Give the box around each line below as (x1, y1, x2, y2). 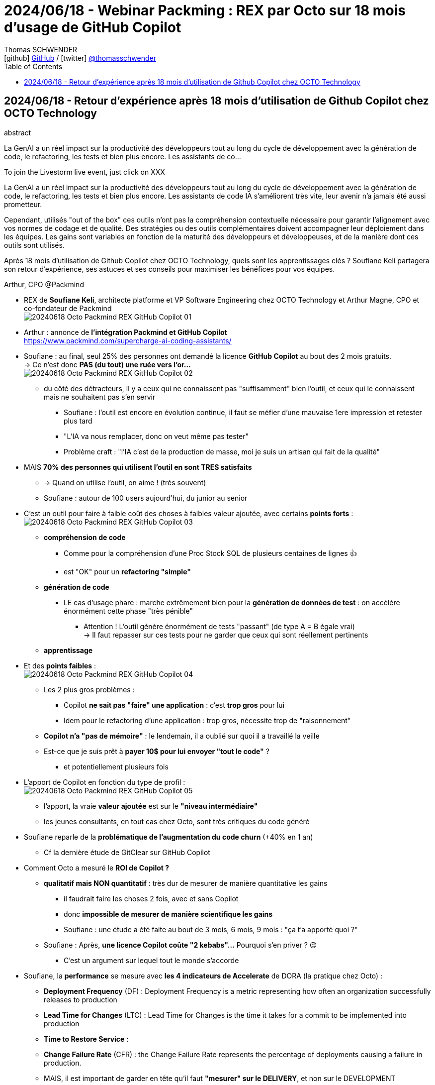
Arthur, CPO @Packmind (4, 280, 84, 289)
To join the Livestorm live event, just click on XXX (4, 167, 165, 176)
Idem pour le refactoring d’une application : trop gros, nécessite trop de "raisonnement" (64, 716, 351, 725)
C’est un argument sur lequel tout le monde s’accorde (64, 956, 239, 965)
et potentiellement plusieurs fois (64, 762, 169, 771)
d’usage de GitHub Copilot (4, 19, 181, 36)
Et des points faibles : (24, 661, 96, 670)
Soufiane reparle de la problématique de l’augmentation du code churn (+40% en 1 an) (24, 832, 313, 841)
